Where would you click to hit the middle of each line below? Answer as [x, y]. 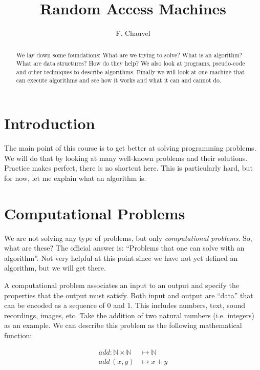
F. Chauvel [133, 33]
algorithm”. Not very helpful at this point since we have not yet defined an [121, 258]
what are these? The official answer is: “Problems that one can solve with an [124, 248]
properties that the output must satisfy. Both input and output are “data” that [129, 295]
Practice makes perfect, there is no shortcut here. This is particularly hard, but [128, 168]
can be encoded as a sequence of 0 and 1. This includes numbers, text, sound [125, 305]
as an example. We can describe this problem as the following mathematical [123, 325]
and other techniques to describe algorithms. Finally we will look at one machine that [130, 71]
